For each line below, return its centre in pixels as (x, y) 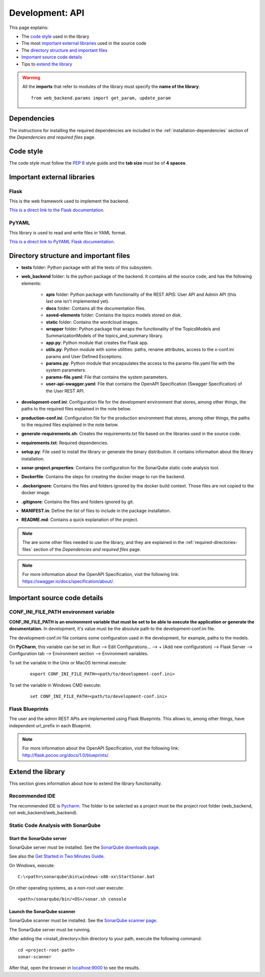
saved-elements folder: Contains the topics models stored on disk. (114, 315)
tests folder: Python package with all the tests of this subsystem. (87, 267)
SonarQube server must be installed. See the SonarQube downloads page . (84, 847)
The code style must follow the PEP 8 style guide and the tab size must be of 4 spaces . (98, 163)
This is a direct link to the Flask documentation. (57, 210)
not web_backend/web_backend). (43, 813)
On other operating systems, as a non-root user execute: (66, 888)
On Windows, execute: (32, 865)
